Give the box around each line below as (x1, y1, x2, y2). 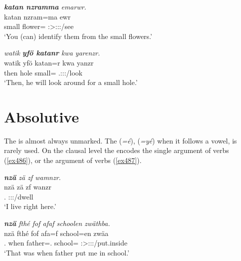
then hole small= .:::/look (4, 67, 83, 77)
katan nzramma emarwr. (4, 1, 86, 11)
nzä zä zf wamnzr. (4, 171, 61, 182)
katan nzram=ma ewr (4, 11, 71, 21)
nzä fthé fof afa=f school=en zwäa (4, 227, 109, 238)
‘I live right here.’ (4, 201, 56, 211)
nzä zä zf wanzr (4, 181, 51, 192)
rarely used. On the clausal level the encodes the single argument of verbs (4, 145, 229, 155)
